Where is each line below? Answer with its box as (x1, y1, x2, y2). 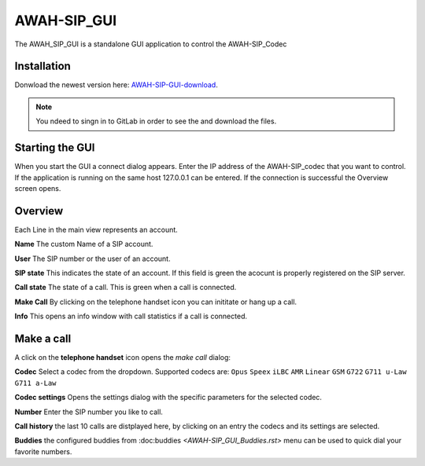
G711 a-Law (14, 378, 57, 387)
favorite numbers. (14, 446, 72, 456)
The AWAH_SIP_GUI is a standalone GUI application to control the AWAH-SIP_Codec (14, 39, 287, 49)
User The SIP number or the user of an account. (14, 254, 171, 263)
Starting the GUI (14, 141, 95, 155)
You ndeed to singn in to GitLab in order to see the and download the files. (35, 116, 277, 126)
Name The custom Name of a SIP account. (14, 240, 153, 249)
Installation (14, 60, 71, 73)
